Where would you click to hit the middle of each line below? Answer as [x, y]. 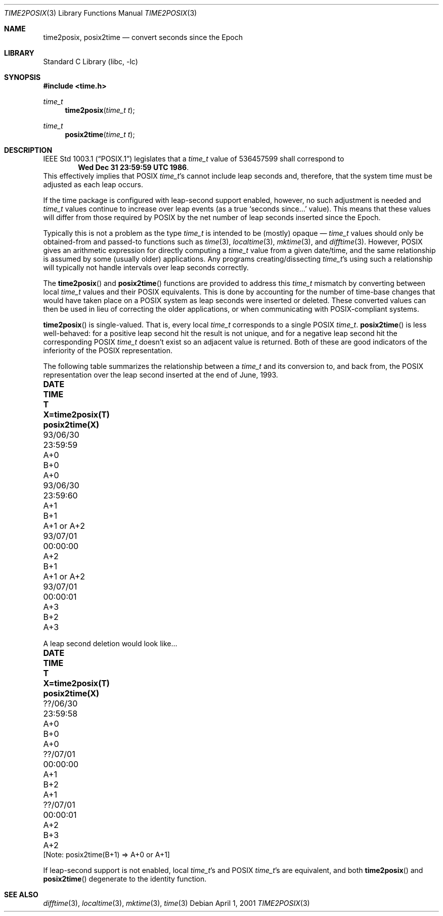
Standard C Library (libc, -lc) [91, 61]
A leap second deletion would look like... [110, 643]
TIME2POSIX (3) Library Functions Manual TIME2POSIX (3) [101, 13]
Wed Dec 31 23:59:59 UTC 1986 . [134, 167]
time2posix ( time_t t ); [100, 110]
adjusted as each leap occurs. [93, 184]
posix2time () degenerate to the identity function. [125, 879]
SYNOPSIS [23, 77]
